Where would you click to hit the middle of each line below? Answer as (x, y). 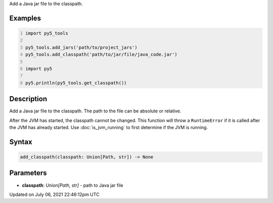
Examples (25, 18)
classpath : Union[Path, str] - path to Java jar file (73, 185)
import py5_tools (47, 33)
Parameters (28, 173)
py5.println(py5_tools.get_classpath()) (76, 83)
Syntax (21, 142)
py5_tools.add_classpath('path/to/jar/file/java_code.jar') (101, 55)
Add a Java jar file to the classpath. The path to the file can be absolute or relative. (95, 111)
